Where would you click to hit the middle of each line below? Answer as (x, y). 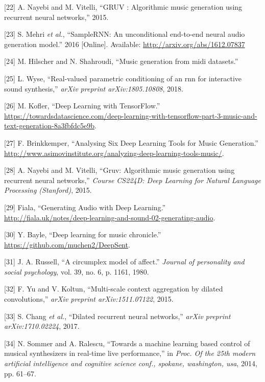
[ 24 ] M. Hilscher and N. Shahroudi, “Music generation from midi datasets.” (121, 61)
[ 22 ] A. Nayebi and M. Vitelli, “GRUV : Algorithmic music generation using (123, 7)
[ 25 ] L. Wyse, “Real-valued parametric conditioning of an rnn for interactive (123, 78)
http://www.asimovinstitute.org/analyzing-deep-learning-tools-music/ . (114, 153)
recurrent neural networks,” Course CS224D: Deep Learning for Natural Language (132, 180)
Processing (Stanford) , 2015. (48, 190)
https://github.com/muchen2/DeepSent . (67, 244)
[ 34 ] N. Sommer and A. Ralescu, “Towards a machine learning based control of (127, 343)
